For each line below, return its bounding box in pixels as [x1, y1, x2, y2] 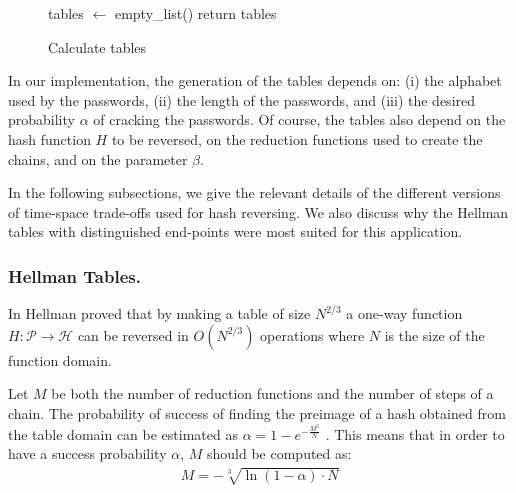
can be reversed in [77, 324, 189, 345]
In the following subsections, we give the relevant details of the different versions [8, 182, 501, 203]
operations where [260, 324, 365, 345]
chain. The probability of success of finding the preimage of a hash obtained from [8, 402, 506, 423]
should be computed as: [206, 443, 352, 464]
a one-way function [346, 303, 463, 324]
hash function [8, 128, 91, 149]
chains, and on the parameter [8, 148, 188, 169]
